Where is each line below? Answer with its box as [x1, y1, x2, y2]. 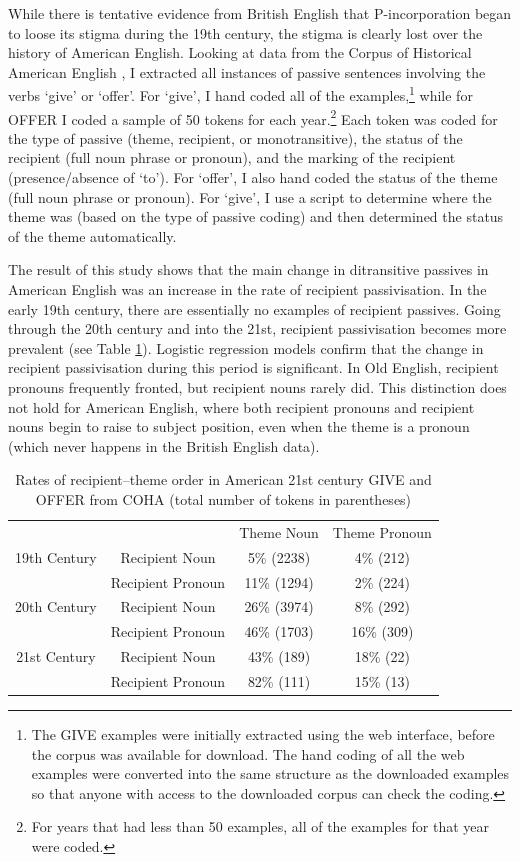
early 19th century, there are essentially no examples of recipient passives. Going [8, 298, 501, 319]
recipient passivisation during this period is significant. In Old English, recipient [8, 357, 499, 378]
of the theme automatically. [8, 225, 177, 246]
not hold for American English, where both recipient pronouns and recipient [8, 396, 475, 417]
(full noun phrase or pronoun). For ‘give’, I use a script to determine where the [8, 186, 492, 207]
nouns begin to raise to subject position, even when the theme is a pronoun [8, 416, 470, 437]
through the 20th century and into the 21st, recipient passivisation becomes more [8, 318, 507, 339]
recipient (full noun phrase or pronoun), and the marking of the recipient [8, 147, 456, 168]
